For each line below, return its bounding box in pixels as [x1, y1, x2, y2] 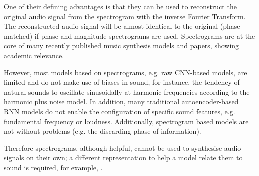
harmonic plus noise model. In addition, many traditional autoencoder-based [4, 96, 239, 107]
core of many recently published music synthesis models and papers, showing [4, 40, 239, 51]
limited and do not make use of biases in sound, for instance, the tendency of [4, 77, 240, 87]
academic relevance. [4, 50, 64, 60]
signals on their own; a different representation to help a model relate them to [4, 152, 243, 163]
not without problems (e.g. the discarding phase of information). [4, 126, 201, 136]
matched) [4, 30, 33, 41]
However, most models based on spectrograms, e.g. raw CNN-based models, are [4, 67, 247, 77]
